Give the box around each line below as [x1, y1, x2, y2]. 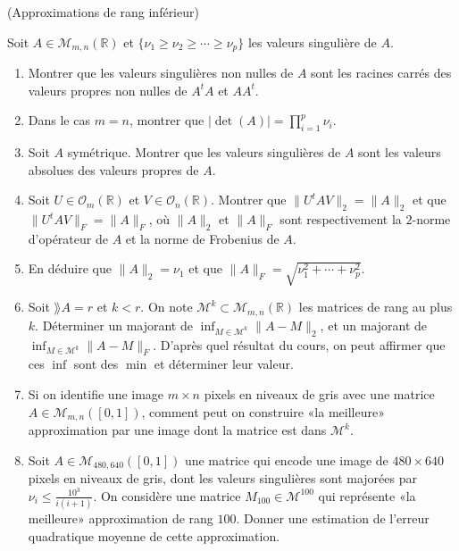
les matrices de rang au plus [298, 297, 453, 316]
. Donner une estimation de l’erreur [236, 509, 430, 528]
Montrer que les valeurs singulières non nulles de [28, 63, 294, 82]
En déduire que [28, 259, 112, 278]
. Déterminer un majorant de [35, 315, 193, 334]
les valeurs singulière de [247, 32, 377, 51]
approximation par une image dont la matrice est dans [28, 421, 327, 439]
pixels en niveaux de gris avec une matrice [204, 385, 435, 403]
